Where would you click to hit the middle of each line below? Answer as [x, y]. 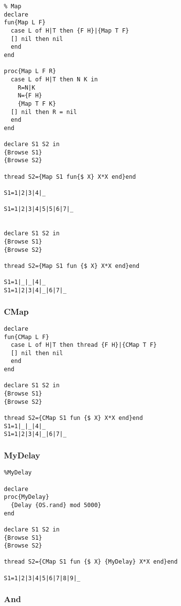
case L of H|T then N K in [54, 79]
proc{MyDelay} [27, 497]
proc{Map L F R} [30, 71]
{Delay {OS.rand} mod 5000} [56, 505]
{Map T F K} [37, 104]
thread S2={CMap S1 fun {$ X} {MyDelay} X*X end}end [91, 562]
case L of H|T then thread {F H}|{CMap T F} [84, 345]
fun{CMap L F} [27, 337]
